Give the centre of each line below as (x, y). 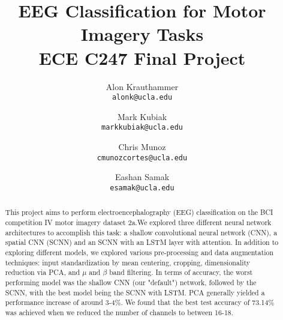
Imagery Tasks (142, 34)
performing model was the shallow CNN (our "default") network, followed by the (131, 282)
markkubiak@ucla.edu (142, 128)
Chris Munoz (142, 146)
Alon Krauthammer (142, 86)
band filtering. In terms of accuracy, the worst (181, 272)
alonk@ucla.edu (142, 98)
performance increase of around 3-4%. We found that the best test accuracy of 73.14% (140, 302)
